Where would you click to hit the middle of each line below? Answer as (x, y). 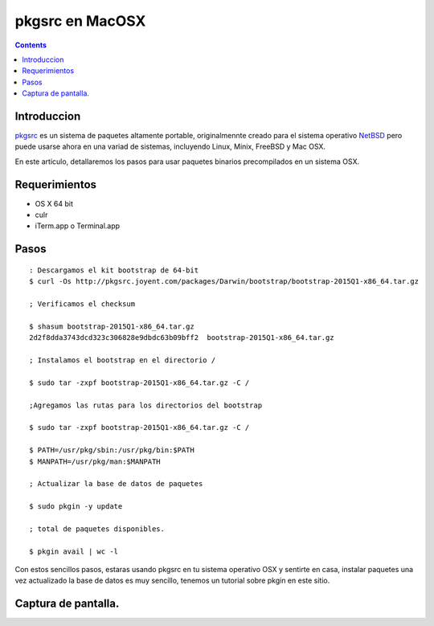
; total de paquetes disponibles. (97, 529)
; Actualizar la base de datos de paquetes (116, 484)
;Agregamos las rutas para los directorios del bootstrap (146, 405)
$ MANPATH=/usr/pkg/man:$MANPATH (95, 461)
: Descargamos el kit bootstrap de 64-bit (114, 270)
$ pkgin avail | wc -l (74, 551)
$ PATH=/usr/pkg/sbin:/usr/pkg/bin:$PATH (112, 450)
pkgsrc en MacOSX (80, 21)
